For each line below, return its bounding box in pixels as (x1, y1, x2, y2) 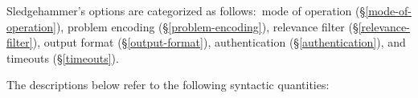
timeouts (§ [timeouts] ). (6, 49, 119, 66)
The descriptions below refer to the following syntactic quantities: (6, 76, 330, 93)
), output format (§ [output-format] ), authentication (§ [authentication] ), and (32, 34, 406, 51)
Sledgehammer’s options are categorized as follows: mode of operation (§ (6, 2, 366, 18)
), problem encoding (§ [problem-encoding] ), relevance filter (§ (55, 18, 359, 35)
